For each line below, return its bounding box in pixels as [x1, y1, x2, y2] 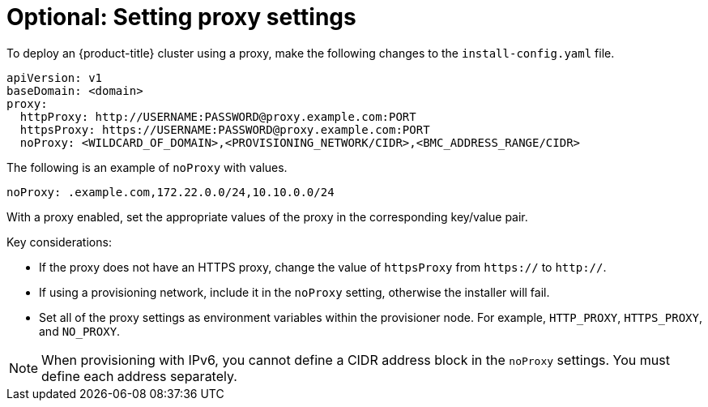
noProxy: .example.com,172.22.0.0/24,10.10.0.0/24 [6, 185, 335, 199]
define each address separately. [41, 367, 237, 384]
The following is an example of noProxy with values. [6, 160, 288, 174]
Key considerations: [6, 234, 112, 249]
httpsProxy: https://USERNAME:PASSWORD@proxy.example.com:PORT [19, 122, 430, 136]
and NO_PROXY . [39, 323, 121, 338]
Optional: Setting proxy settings [6, 3, 356, 31]
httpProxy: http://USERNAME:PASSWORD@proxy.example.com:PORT [19, 109, 416, 123]
